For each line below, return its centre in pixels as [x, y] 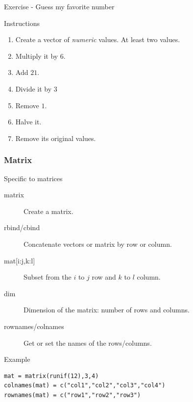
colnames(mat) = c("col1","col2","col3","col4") [85, 386]
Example [17, 359]
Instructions [22, 23]
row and [104, 277]
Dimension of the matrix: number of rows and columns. [107, 310]
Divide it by [34, 88]
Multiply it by [37, 56]
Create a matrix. [48, 211]
